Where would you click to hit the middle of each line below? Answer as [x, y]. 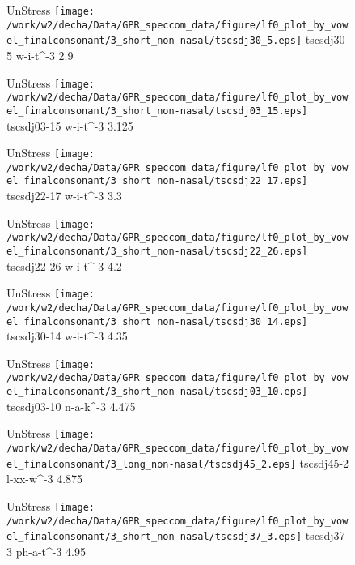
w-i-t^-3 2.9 [44, 55]
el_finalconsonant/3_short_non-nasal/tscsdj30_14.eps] [157, 321]
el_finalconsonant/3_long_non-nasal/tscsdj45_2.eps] [151, 464]
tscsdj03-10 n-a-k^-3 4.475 [71, 406]
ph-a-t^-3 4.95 [51, 551]
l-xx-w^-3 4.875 [45, 479]
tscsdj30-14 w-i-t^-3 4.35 [67, 336]
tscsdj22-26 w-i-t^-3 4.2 [64, 265]
